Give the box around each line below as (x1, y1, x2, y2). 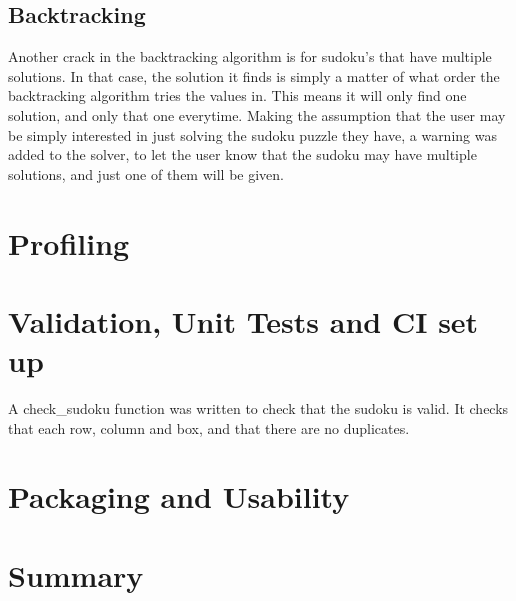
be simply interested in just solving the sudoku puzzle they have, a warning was (8, 124, 497, 145)
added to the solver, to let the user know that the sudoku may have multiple (8, 144, 477, 165)
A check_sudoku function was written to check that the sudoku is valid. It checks (8, 398, 509, 419)
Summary (8, 554, 144, 595)
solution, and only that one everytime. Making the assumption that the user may (8, 104, 506, 125)
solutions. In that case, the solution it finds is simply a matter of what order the (8, 65, 500, 86)
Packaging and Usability (8, 476, 350, 517)
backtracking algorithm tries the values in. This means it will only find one (8, 85, 467, 106)
